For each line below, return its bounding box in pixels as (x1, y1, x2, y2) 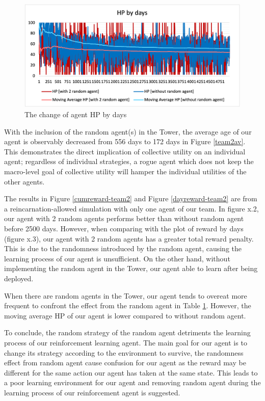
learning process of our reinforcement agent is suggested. (4, 387, 180, 397)
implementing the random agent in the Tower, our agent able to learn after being (4, 263, 258, 274)
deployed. (4, 273, 34, 283)
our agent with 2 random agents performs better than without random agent (4, 213, 244, 224)
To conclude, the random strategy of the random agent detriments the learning (4, 327, 251, 338)
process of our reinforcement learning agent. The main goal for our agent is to (4, 337, 247, 347)
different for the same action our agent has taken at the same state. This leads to (4, 367, 258, 378)
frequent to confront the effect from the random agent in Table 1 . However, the (4, 300, 251, 311)
